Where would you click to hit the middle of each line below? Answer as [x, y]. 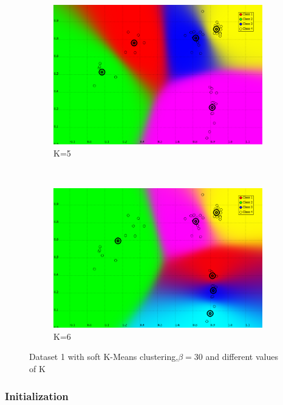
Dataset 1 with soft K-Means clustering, [104, 357]
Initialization [37, 396]
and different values [242, 357]
